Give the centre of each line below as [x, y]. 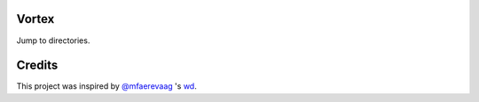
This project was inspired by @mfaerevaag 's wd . [106, 86]
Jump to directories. [53, 40]
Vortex [35, 19]
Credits [37, 66]
